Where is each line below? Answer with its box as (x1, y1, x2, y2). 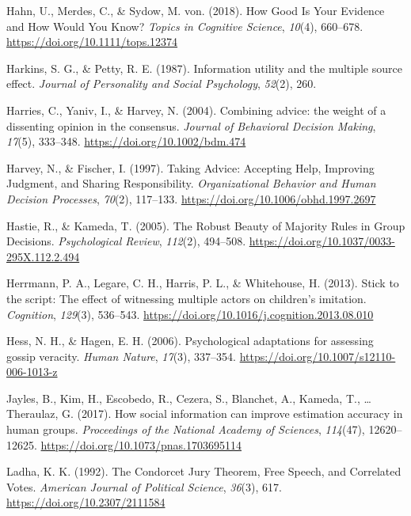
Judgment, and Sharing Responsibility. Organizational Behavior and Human (6, 175, 376, 192)
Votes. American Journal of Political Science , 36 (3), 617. (6, 478, 282, 495)
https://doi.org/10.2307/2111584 (6, 494, 166, 510)
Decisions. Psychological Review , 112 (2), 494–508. (6, 233, 246, 249)
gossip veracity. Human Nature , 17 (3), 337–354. (6, 347, 237, 364)
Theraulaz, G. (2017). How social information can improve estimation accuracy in (6, 405, 403, 422)
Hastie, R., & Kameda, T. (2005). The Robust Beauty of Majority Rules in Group (6, 217, 405, 233)
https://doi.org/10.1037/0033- (249, 233, 395, 249)
